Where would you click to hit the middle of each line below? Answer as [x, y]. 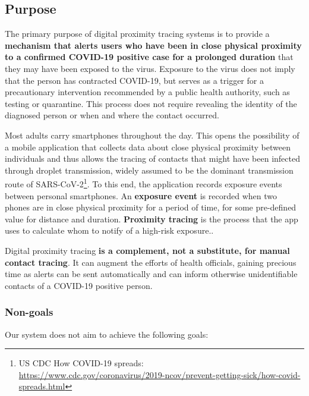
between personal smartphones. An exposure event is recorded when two [141, 195]
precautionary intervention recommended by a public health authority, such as [147, 92]
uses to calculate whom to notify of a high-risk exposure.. [109, 230]
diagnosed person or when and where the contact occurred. [112, 115]
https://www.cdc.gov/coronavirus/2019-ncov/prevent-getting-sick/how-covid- [160, 374]
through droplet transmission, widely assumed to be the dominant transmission [149, 170]
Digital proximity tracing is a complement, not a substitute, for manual [147, 250]
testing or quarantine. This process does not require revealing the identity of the [151, 103]
